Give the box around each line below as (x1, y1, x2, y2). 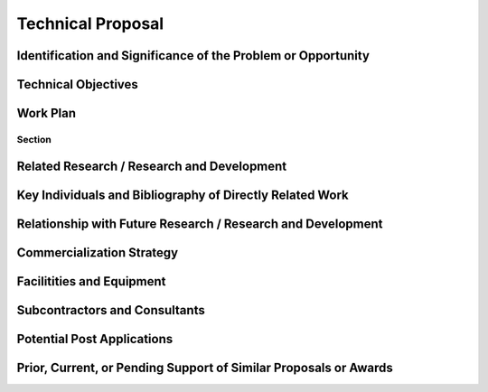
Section (16, 133, 52, 145)
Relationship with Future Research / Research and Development (16, 216, 383, 231)
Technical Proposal (16, 14, 164, 33)
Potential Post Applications (16, 331, 174, 347)
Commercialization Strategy (16, 245, 179, 260)
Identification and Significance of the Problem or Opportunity (16, 48, 371, 63)
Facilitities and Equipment (16, 274, 166, 289)
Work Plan (16, 106, 77, 121)
